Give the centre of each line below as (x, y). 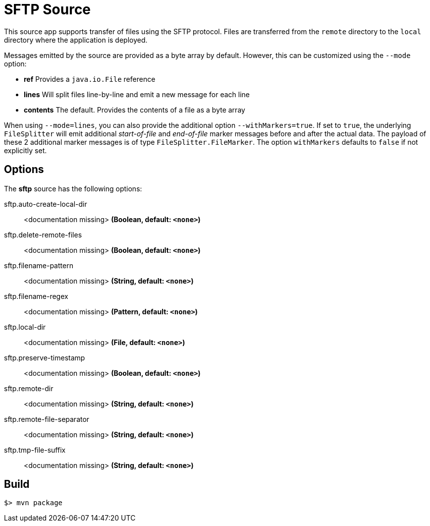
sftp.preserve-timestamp (45, 357)
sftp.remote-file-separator (47, 419)
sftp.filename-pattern (39, 265)
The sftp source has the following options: (73, 188)
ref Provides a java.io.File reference (90, 79)
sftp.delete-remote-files (43, 234)
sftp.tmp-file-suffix (35, 450)
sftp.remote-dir (29, 388)
